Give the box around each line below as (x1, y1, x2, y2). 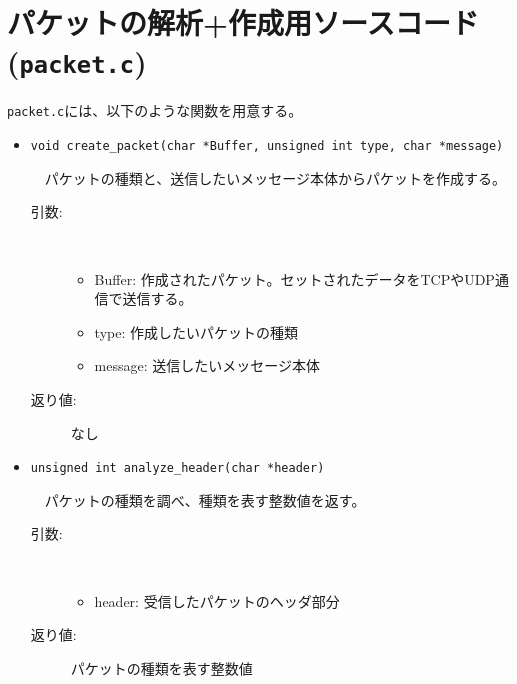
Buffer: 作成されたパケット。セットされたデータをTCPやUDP (94, 268, 495, 289)
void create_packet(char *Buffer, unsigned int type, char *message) (30, 139, 504, 154)
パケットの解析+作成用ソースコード (7, 2, 479, 43)
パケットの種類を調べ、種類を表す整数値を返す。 (44, 489, 366, 510)
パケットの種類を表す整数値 (70, 657, 253, 678)
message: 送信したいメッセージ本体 (94, 355, 320, 376)
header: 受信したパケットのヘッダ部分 (94, 590, 340, 611)
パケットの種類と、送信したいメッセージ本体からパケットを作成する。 (44, 167, 506, 188)
